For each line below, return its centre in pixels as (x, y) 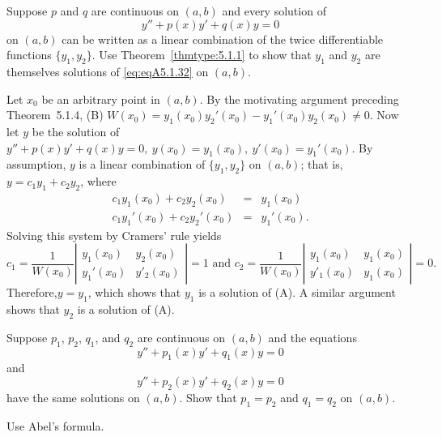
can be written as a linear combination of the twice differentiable (223, 39)
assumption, (36, 164)
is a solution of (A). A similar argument (297, 292)
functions (29, 55)
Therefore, (32, 292)
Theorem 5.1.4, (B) (55, 115)
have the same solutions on (73, 397)
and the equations (312, 337)
